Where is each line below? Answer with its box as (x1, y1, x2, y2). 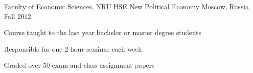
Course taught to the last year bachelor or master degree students (4, 27, 202, 37)
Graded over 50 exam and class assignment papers (4, 60, 155, 70)
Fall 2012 (4, 11, 31, 21)
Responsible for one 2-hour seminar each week (4, 43, 142, 54)
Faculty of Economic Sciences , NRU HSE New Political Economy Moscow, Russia (4, 1, 249, 11)
